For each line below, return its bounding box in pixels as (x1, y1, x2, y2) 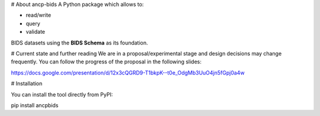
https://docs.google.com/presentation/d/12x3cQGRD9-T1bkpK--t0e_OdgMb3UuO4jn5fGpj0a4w (11, 69, 245, 76)
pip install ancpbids (11, 101, 59, 109)
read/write (25, 12, 52, 19)
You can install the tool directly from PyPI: (11, 91, 113, 98)
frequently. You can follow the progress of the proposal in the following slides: (11, 58, 201, 65)
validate (25, 28, 46, 36)
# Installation (11, 80, 43, 87)
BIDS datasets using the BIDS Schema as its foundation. (11, 39, 148, 46)
